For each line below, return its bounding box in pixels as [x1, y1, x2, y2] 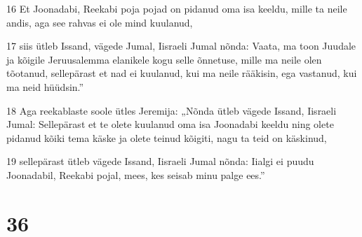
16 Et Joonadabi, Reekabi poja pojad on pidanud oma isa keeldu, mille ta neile [6, 1, 347, 15]
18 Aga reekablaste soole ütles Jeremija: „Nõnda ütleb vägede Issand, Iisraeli [6, 103, 337, 117]
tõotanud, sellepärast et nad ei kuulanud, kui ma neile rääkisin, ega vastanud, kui [6, 66, 357, 80]
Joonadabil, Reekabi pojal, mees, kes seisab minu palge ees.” [6, 167, 265, 182]
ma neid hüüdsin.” [6, 79, 84, 94]
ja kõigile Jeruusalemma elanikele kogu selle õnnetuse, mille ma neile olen [6, 52, 322, 66]
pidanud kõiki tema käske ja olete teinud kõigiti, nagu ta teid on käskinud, [6, 130, 327, 145]
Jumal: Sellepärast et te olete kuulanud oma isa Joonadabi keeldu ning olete [6, 117, 334, 131]
